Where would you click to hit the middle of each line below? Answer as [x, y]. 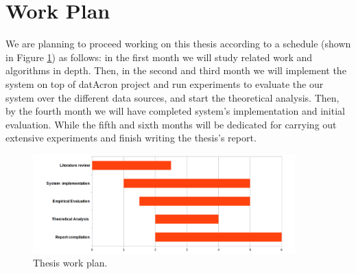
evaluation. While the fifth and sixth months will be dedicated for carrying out [171, 124]
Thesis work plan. [70, 263]
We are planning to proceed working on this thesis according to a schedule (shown [178, 44]
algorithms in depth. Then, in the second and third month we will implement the [176, 70]
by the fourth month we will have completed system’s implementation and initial [175, 111]
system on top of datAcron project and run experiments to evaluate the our [165, 83]
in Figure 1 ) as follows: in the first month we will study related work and [159, 57]
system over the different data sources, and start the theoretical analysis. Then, [173, 97]
